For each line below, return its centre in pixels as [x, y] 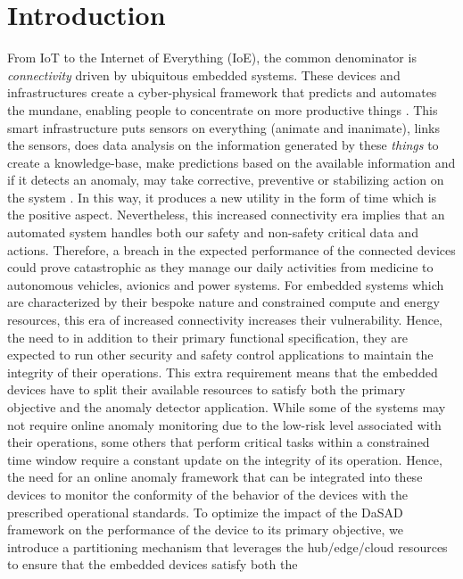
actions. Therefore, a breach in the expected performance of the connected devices [231, 249]
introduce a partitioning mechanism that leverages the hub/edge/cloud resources [227, 546]
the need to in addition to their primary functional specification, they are [208, 337]
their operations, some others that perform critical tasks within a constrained [219, 442]
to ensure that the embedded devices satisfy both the [153, 564]
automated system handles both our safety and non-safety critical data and [213, 232]
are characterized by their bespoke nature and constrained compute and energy [223, 302]
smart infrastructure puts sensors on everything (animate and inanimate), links [223, 127]
